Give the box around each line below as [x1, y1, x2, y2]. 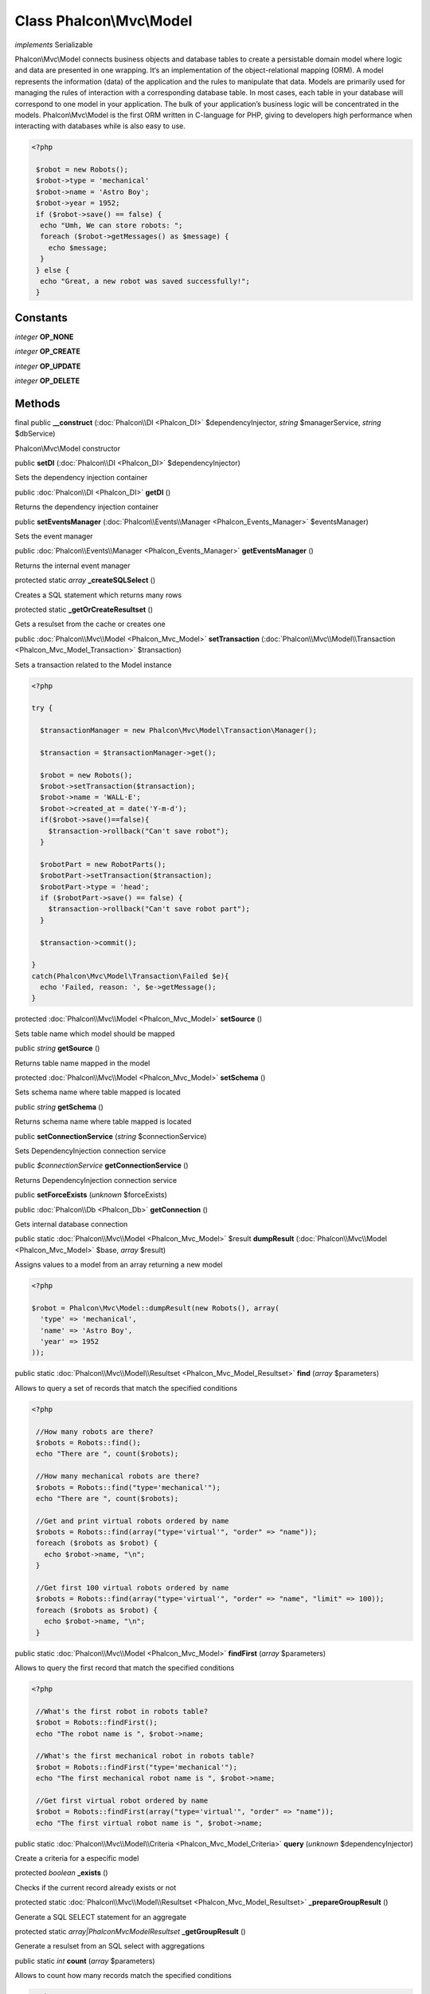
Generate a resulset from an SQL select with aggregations [14, 1941, 205, 1951]
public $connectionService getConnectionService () [14, 1161, 189, 1170]
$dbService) [14, 429, 56, 439]
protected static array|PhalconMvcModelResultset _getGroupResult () [14, 1926, 246, 1936]
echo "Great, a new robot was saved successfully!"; [40, 276, 250, 286]
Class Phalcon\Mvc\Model [14, 12, 193, 30]
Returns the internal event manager [14, 561, 131, 570]
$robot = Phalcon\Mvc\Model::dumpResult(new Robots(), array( [31, 1303, 279, 1312]
